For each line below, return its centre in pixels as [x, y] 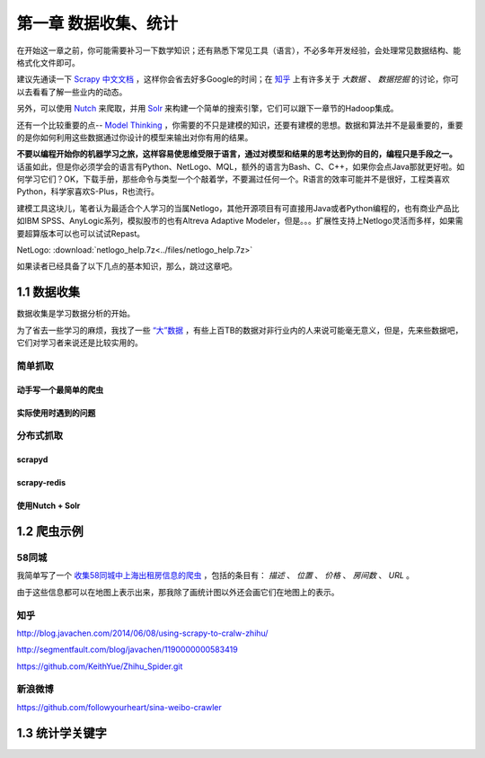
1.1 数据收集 [48, 292]
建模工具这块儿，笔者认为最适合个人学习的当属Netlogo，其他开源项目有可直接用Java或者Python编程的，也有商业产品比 [238, 208]
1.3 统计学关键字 [62, 733]
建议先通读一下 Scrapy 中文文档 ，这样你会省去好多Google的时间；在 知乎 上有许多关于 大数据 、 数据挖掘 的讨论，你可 [238, 79]
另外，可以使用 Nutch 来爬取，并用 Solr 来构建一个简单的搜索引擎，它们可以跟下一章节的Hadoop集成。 [207, 109]
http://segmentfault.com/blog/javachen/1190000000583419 [127, 650]
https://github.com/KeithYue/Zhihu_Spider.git [100, 666]
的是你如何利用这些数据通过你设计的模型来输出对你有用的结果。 [135, 137]
